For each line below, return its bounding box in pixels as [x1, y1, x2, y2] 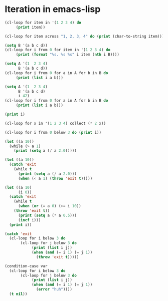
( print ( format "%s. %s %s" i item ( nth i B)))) [16, 52, 120, 57]
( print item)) [16, 25, 46, 30]
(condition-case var [5, 263, 48, 268]
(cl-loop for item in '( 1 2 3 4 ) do [5, 20, 81, 25]
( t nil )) [9, 291, 28, 296]
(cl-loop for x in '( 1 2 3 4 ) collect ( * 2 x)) [5, 121, 106, 126]
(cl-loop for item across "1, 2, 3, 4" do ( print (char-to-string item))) [5, 34, 164, 39]
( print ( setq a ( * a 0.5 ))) [18, 213, 77, 218]
